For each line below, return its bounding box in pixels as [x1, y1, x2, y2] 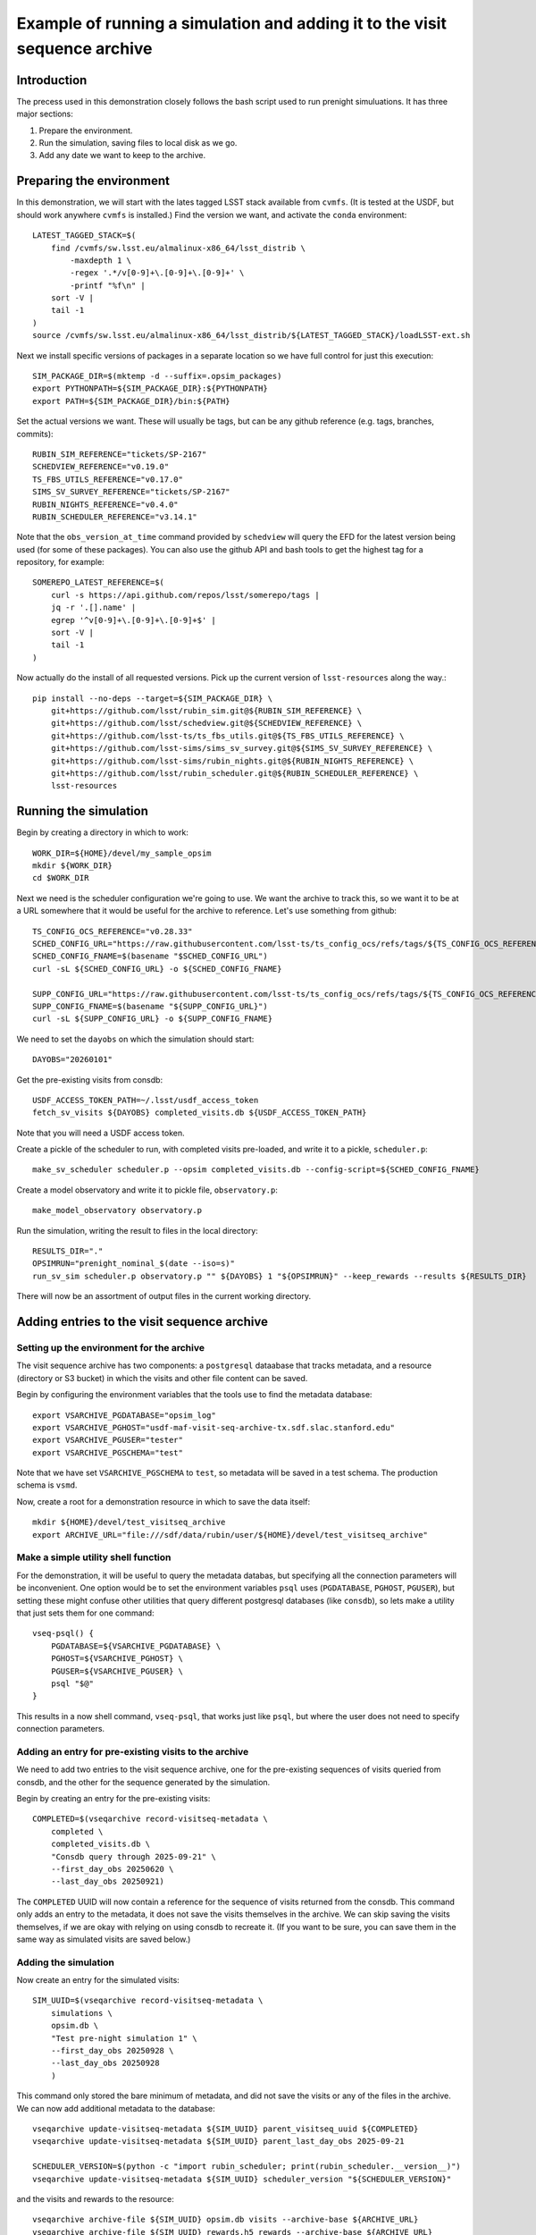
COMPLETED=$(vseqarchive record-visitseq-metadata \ [32, 1814, 268, 1824]
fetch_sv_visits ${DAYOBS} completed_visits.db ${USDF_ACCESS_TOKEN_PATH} [32, 1108, 367, 1117]
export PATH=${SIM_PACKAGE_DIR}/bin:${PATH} [32, 396, 231, 406]
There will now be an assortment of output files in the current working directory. [16, 1291, 312, 1302]
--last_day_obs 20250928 [50, 2058, 160, 2069]
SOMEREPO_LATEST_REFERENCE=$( [32, 578, 165, 587]
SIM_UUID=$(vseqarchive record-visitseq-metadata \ [32, 1995, 264, 2006]
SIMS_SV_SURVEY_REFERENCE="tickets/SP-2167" [32, 487, 231, 497]
